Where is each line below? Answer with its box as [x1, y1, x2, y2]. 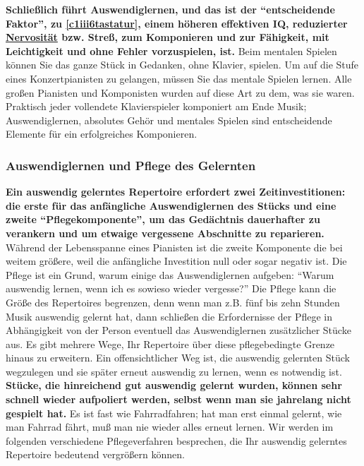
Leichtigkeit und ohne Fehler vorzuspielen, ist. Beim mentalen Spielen [6, 43, 337, 58]
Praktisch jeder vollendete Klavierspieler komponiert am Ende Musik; [6, 99, 307, 114]
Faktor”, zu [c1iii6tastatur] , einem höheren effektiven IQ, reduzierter [6, 16, 348, 30]
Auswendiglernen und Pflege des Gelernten [6, 156, 256, 174]
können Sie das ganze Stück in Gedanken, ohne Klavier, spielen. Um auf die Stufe [6, 57, 359, 72]
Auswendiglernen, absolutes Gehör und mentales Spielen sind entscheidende [6, 112, 332, 127]
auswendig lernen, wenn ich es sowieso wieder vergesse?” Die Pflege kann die [6, 281, 336, 296]
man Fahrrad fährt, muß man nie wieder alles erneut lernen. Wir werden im [6, 419, 334, 434]
